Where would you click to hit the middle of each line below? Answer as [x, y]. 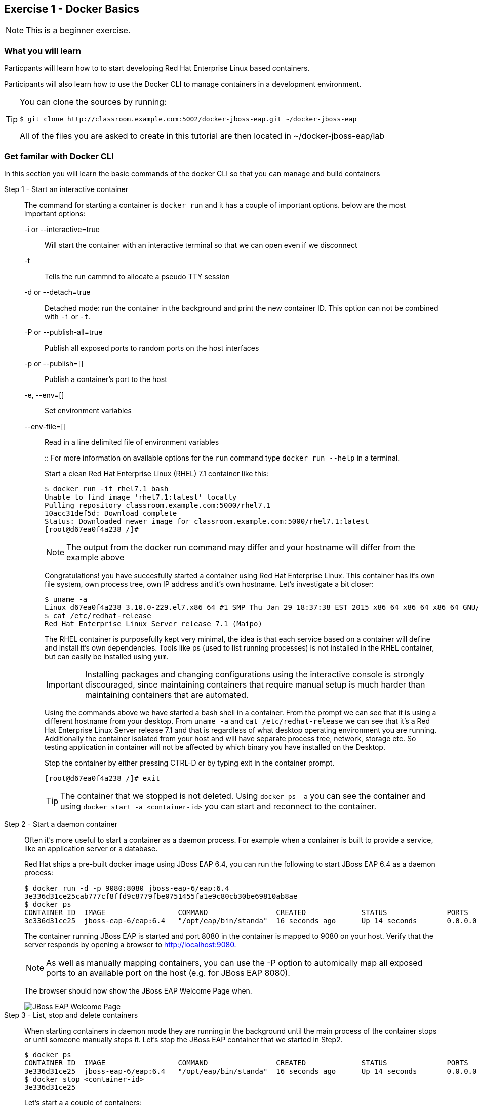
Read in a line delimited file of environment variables [132, 442]
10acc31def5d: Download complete [111, 513]
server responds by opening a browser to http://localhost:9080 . [130, 944]
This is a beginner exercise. [78, 31]
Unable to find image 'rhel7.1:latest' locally [141, 497]
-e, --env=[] [44, 395]
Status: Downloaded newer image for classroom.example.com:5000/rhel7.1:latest [207, 521]
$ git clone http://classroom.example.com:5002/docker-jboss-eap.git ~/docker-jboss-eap [188, 119]
